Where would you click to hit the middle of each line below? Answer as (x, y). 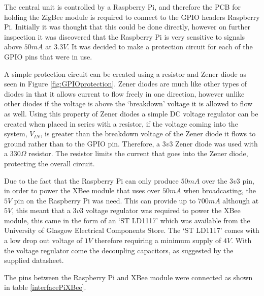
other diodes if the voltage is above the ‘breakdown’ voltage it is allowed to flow (128, 103)
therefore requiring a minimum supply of (158, 240)
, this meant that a (41, 210)
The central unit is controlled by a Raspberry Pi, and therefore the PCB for (122, 7)
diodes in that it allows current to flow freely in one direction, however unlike (124, 93)
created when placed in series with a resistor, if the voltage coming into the (121, 123)
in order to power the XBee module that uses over (82, 190)
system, (16, 134)
